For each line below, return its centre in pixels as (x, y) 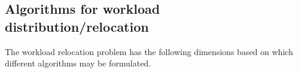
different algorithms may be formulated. (78, 63)
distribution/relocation (77, 26)
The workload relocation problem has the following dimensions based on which (149, 51)
